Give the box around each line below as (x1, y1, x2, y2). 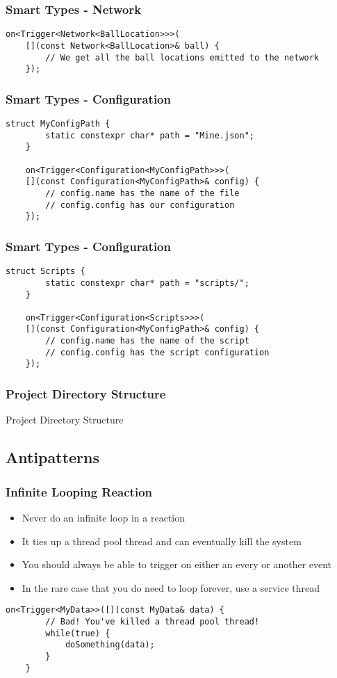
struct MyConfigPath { (6, 119, 110, 129)
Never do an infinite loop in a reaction (22, 510, 186, 524)
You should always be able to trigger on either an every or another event (22, 557, 332, 572)
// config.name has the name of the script (45, 336, 249, 346)
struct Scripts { (6, 266, 85, 277)
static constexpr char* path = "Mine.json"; (45, 130, 254, 140)
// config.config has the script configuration (45, 347, 270, 357)
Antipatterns (6, 446, 99, 468)
